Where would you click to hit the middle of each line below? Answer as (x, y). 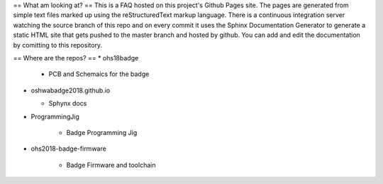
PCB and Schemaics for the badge (99, 74)
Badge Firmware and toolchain (111, 165)
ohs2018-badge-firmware (68, 148)
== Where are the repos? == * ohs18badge (76, 58)
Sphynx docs (68, 104)
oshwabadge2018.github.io (71, 90)
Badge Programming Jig (102, 132)
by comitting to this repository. (58, 45)
